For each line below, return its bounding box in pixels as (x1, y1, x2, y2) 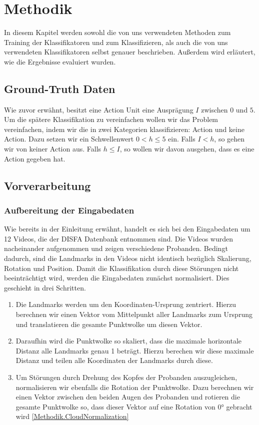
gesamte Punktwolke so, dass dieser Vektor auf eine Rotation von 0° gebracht (15, 401, 252, 411)
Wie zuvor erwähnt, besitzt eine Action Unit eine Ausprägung (4, 104, 193, 114)
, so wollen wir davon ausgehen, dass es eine (119, 143, 254, 154)
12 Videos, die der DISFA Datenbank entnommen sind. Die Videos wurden (4, 233, 233, 243)
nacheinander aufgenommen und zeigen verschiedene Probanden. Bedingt (4, 243, 228, 253)
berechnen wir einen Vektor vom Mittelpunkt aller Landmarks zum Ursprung (15, 309, 252, 319)
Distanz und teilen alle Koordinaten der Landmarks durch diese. (15, 355, 213, 365)
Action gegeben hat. (4, 153, 65, 163)
